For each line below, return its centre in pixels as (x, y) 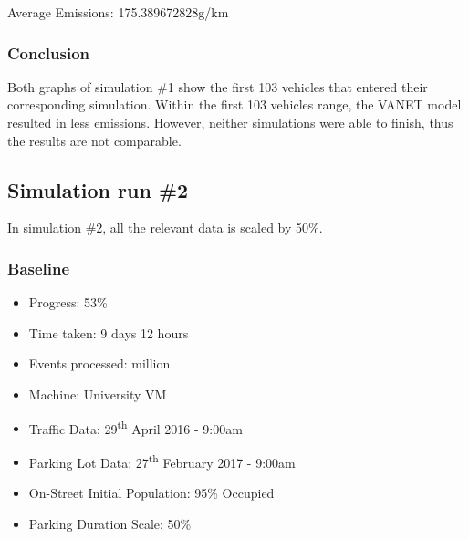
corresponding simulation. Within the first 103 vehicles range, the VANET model (234, 104)
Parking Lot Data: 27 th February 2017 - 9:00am (162, 461)
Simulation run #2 (98, 189)
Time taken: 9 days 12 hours (109, 332)
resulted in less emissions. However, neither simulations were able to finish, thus (230, 122)
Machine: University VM (98, 394)
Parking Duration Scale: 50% (110, 523)
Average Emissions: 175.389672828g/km (118, 12)
